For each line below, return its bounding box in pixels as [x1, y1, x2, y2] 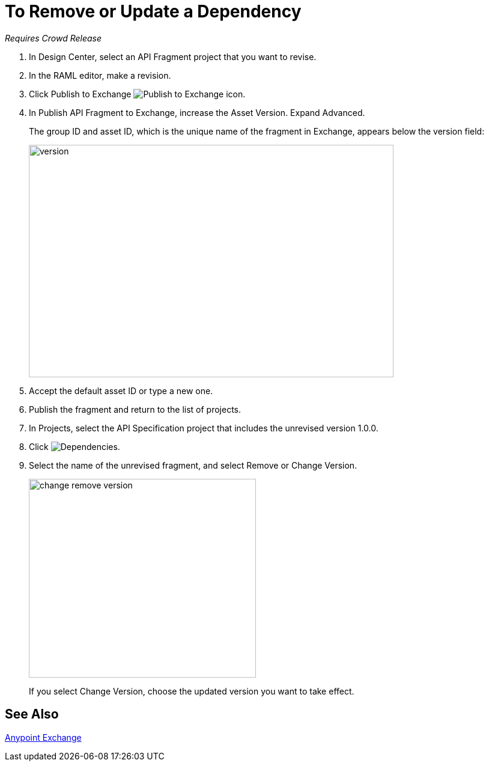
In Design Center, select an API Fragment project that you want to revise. [29, 51, 317, 62]
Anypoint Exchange [5, 732, 82, 743]
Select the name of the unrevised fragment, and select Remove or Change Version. [29, 460, 357, 470]
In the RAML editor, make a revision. [29, 70, 171, 81]
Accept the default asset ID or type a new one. [29, 385, 213, 396]
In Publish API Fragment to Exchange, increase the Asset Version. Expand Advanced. [29, 107, 365, 118]
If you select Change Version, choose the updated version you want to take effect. [29, 685, 354, 696]
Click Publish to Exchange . [29, 88, 246, 99]
